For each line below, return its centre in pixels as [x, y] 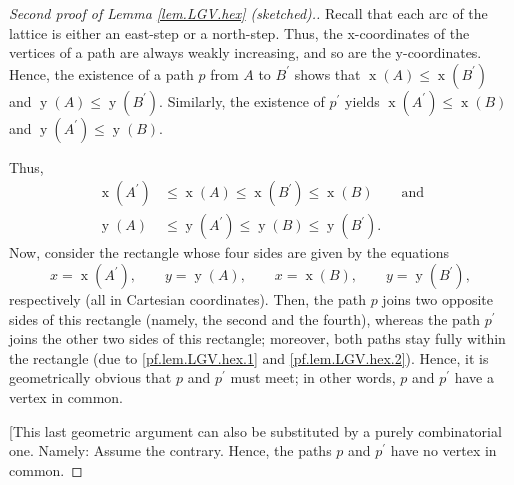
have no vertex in [443, 450]
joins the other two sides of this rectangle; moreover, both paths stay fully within [257, 338]
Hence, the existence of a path [101, 73]
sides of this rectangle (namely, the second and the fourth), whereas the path [245, 318]
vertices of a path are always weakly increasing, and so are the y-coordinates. [245, 52]
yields [362, 100]
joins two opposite [437, 299]
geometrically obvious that [90, 377]
